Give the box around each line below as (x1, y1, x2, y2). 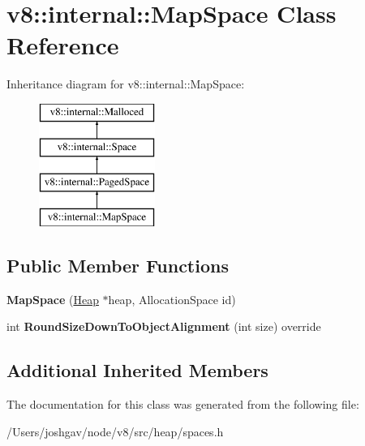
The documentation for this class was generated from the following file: (6, 396, 359, 413)
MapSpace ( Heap (6, 290, 99, 307)
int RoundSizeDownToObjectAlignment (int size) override (6, 318, 321, 335)
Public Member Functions (6, 253, 229, 278)
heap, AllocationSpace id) (108, 290, 236, 307)
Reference (6, 28, 119, 62)
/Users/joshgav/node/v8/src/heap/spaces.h (6, 422, 224, 440)
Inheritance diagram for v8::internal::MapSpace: (6, 75, 245, 92)
